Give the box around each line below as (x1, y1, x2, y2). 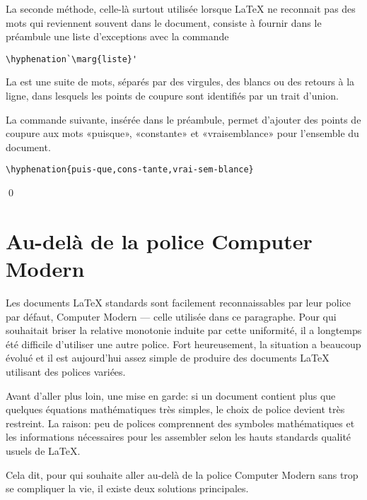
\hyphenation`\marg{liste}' (6, 54, 138, 64)
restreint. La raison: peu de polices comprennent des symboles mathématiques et (6, 415, 355, 430)
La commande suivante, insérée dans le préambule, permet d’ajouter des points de (6, 112, 361, 126)
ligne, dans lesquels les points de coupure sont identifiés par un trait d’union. (6, 88, 339, 103)
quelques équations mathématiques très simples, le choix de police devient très (6, 402, 345, 417)
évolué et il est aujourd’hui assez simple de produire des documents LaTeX (6, 350, 330, 365)
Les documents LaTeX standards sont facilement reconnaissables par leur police (6, 294, 351, 309)
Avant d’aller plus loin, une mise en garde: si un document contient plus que (6, 388, 336, 403)
